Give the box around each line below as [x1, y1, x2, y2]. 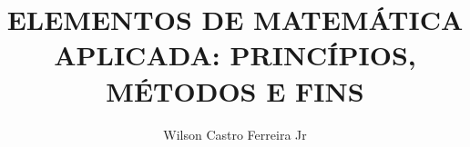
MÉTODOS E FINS [106, 72, 364, 109]
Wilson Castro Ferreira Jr [163, 124, 307, 143]
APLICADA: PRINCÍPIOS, [54, 36, 416, 73]
